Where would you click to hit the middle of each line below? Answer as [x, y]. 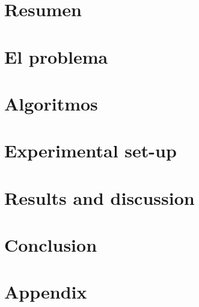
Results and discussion [99, 197]
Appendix [46, 292]
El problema [56, 56]
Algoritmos [51, 103]
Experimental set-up [90, 150]
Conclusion [51, 245]
